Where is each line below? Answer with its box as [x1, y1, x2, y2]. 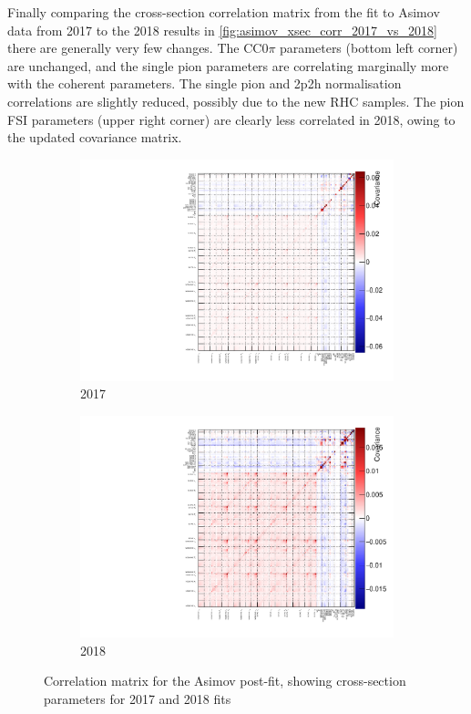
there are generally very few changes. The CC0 [7, 38, 269, 57]
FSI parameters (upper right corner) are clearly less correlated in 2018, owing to [7, 109, 456, 129]
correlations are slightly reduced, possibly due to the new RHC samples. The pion [7, 91, 465, 110]
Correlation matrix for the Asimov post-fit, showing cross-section [44, 671, 406, 690]
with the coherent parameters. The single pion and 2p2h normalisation [7, 74, 402, 93]
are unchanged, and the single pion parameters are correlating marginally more [7, 56, 449, 75]
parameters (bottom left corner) [280, 38, 458, 57]
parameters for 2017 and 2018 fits [44, 688, 231, 708]
